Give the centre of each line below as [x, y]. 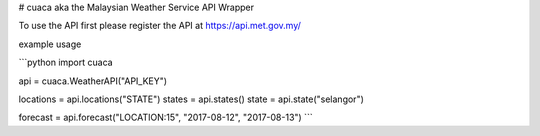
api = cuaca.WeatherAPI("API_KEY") [93, 81]
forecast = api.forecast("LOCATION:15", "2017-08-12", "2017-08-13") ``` [166, 117]
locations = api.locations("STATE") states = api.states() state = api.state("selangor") [191, 99]
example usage [50, 44]
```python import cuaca [66, 62]
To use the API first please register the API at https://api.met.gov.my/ [160, 26]
